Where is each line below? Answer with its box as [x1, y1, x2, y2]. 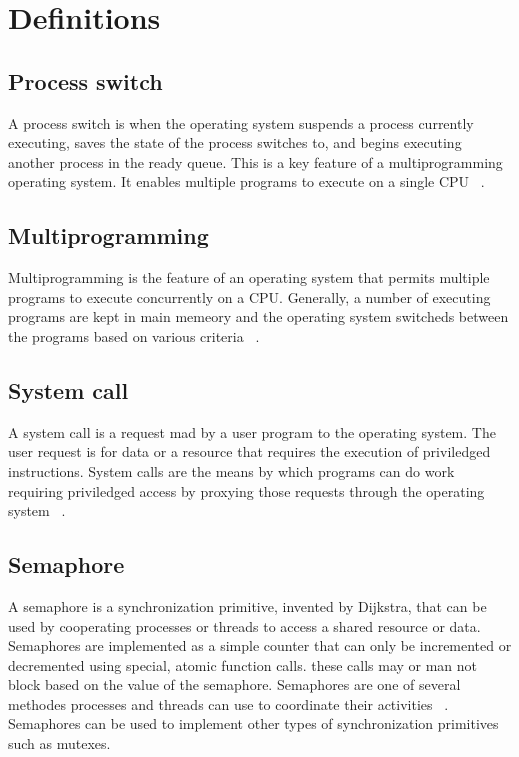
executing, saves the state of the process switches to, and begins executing [8, 132, 462, 153]
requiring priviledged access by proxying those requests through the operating [8, 480, 485, 501]
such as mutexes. [8, 733, 111, 754]
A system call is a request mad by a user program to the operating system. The [8, 421, 496, 442]
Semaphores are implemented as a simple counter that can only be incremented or [8, 635, 512, 656]
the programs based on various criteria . [8, 325, 260, 346]
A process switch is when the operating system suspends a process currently [8, 112, 474, 133]
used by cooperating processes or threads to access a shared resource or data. [8, 615, 481, 636]
